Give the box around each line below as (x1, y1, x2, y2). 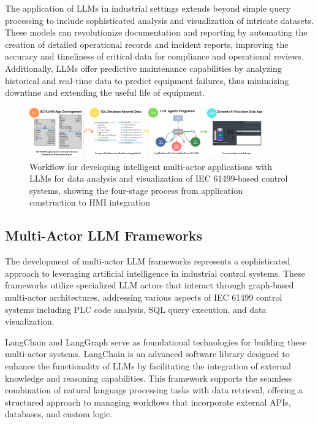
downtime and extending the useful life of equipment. (5, 86, 205, 99)
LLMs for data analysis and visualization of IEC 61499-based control (29, 172, 288, 185)
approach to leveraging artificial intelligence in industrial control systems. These (5, 266, 305, 279)
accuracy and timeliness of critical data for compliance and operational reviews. (5, 50, 304, 63)
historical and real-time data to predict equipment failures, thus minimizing (5, 74, 289, 87)
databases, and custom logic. (5, 407, 113, 420)
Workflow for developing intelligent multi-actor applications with (29, 160, 273, 172)
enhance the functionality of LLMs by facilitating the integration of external (5, 360, 291, 372)
